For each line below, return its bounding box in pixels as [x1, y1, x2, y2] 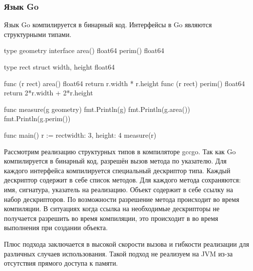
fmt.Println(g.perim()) [4, 113, 71, 124]
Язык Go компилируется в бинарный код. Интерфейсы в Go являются [4, 19, 212, 30]
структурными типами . [4, 29, 72, 39]
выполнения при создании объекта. [4, 222, 108, 233]
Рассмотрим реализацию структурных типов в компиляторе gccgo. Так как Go [4, 146, 236, 156]
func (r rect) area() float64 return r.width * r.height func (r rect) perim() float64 [4, 78, 245, 88]
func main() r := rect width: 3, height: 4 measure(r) [4, 129, 156, 140]
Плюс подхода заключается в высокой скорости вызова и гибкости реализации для [4, 238, 249, 249]
